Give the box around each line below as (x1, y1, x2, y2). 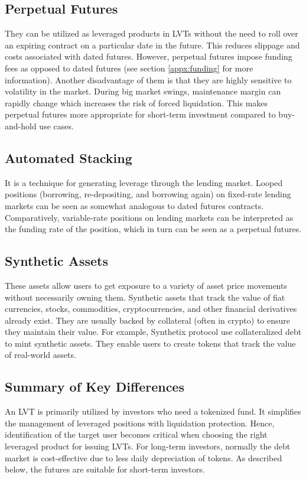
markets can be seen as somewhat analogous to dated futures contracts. (5, 199, 264, 211)
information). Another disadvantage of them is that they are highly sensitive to (5, 73, 292, 86)
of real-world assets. (5, 348, 76, 361)
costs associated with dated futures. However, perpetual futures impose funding (5, 50, 292, 63)
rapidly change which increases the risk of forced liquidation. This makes (5, 96, 268, 109)
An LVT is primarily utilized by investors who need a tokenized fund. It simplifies (5, 405, 301, 418)
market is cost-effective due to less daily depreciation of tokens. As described (5, 451, 282, 464)
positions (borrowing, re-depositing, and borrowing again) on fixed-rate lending (5, 188, 291, 200)
